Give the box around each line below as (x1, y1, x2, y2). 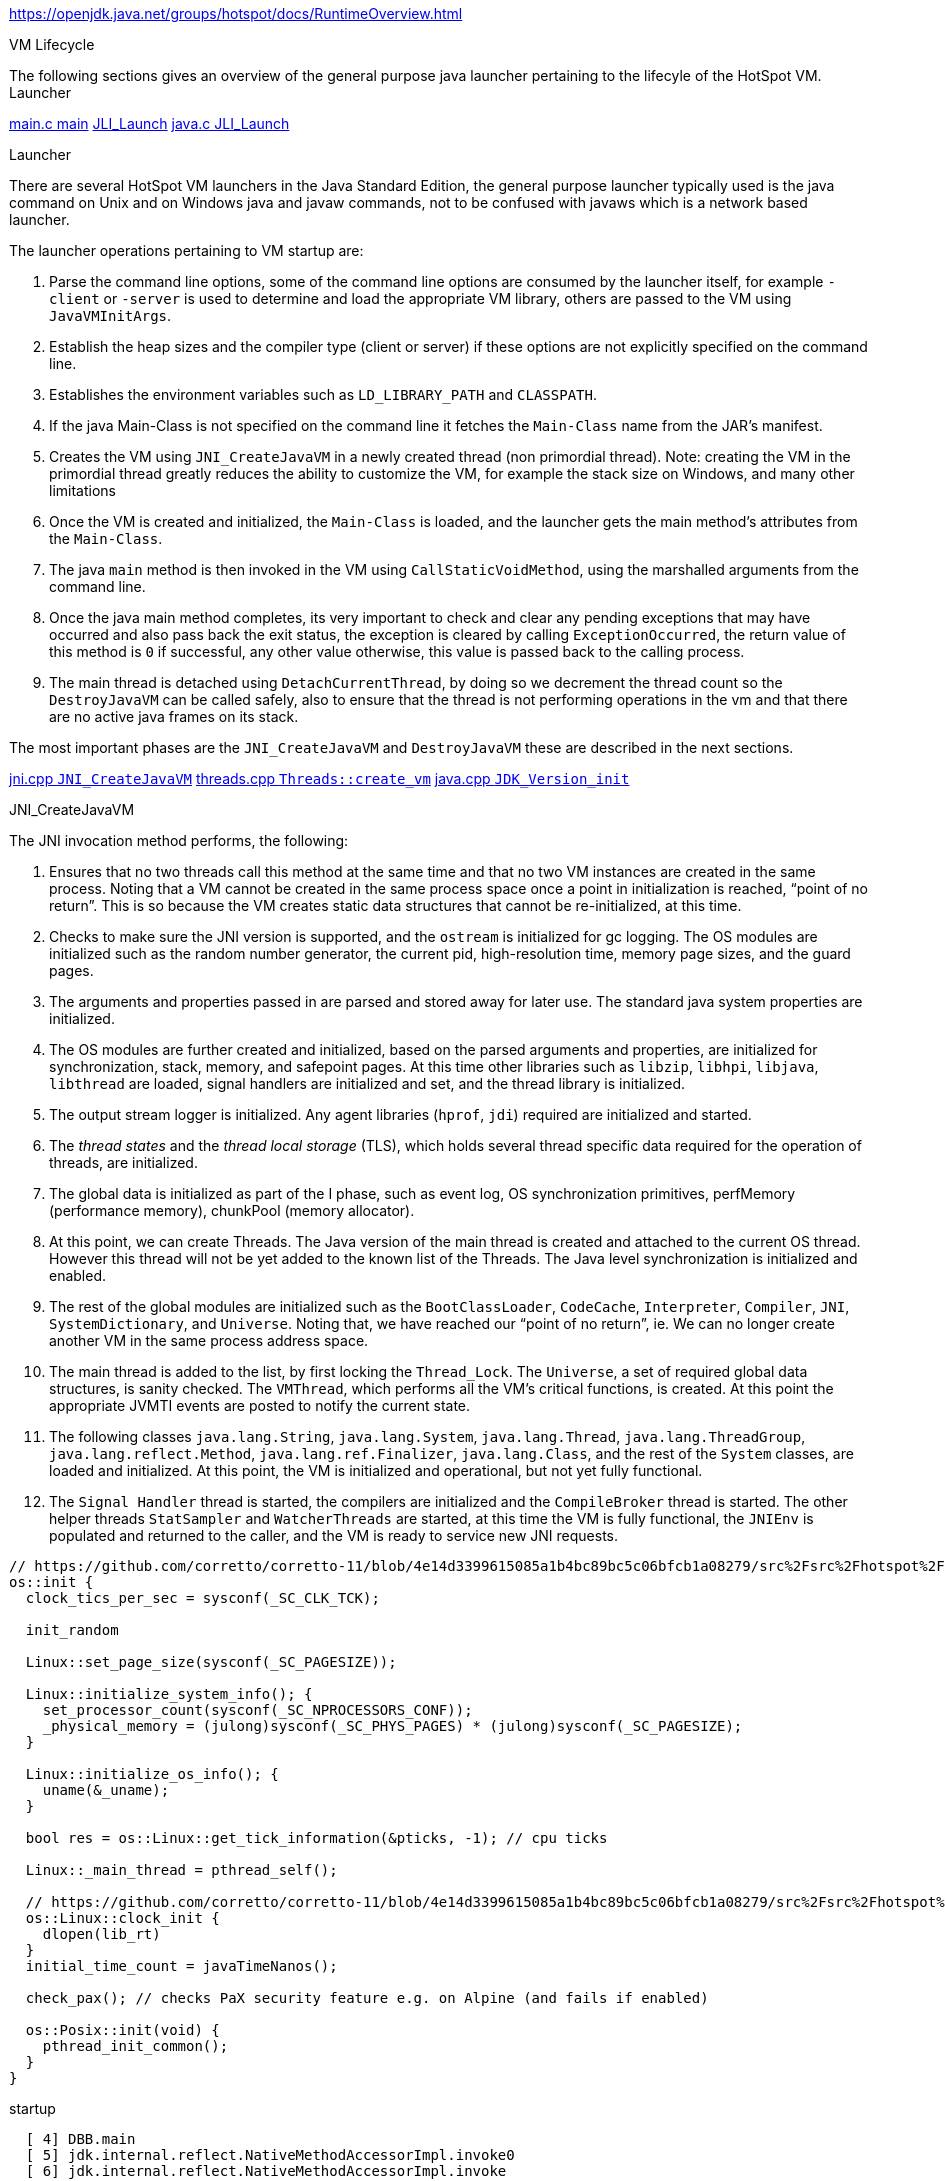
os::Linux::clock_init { (25, 1910, 220, 1926)
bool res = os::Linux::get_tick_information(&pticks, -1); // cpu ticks (25, 1830, 608, 1846)
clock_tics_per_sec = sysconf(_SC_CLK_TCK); (25, 1590, 380, 1606)
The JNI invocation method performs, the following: (9, 832, 349, 849)
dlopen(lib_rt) (42, 1926, 161, 1942)
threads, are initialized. (49, 1154, 198, 1171)
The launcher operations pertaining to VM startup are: (9, 242, 364, 259)
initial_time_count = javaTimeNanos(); (25, 1958, 338, 1974)
